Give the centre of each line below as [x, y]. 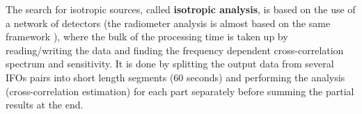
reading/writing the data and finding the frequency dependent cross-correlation [175, 50]
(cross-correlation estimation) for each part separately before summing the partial [180, 91]
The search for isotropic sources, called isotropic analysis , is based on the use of [181, 9]
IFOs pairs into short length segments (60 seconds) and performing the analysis [175, 77]
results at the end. [45, 105]
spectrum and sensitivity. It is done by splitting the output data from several [170, 64]
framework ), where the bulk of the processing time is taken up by [147, 36]
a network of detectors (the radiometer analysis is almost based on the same [168, 23]
